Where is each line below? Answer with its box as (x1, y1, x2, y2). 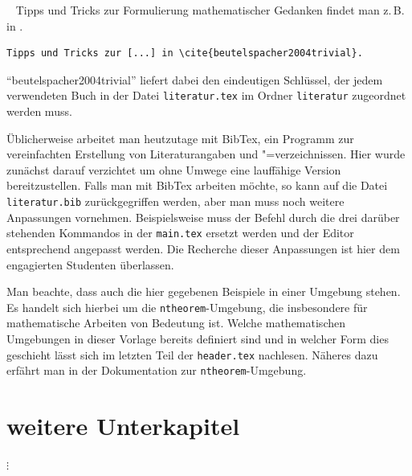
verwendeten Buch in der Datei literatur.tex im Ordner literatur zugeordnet (6, 87, 406, 104)
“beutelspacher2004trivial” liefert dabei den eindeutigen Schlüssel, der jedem (6, 71, 383, 88)
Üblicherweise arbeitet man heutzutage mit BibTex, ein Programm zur (6, 129, 354, 146)
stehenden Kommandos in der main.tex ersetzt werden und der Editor (6, 224, 354, 241)
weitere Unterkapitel (6, 409, 240, 442)
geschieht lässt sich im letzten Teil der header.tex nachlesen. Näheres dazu (6, 346, 378, 363)
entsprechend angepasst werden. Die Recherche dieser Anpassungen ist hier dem (6, 240, 400, 256)
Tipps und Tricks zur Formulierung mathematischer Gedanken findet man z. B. (15, 2, 405, 18)
